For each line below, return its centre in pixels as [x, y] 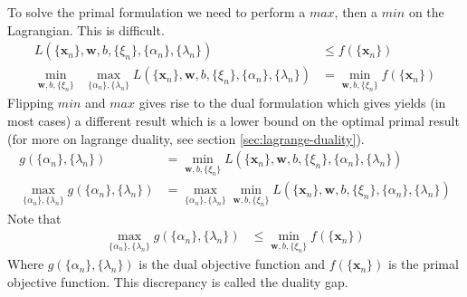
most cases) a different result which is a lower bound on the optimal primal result [233, 121]
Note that [34, 218]
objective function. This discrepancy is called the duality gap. [178, 282]
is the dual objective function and [232, 264]
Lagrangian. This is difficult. [86, 29]
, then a [356, 12]
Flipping [31, 103]
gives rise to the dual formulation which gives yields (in [292, 103]
